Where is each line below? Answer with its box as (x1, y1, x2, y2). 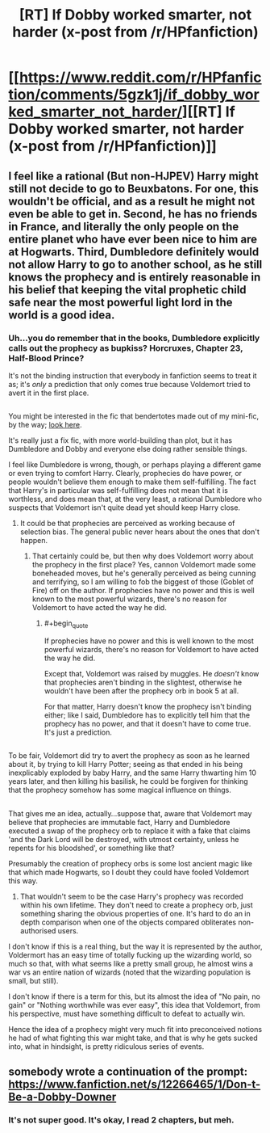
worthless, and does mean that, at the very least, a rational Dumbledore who (8, 495, 262, 504)
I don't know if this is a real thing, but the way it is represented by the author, (8, 941, 264, 951)
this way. (8, 875, 38, 886)
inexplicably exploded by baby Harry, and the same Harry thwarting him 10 (8, 768, 256, 777)
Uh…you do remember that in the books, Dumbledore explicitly (8, 332, 260, 343)
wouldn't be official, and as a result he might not (8, 194, 255, 208)
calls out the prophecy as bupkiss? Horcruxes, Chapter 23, (8, 342, 243, 353)
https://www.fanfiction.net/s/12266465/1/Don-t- (8, 1077, 261, 1092)
